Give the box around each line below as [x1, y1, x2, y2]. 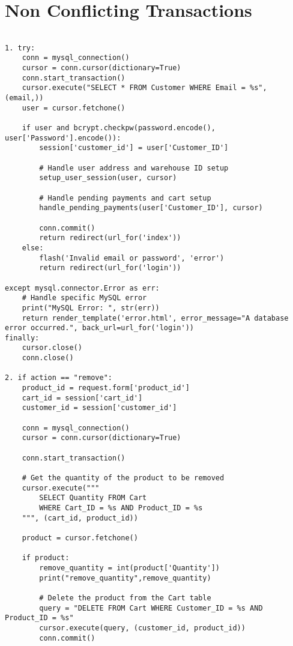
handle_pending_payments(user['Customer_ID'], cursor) [39, 204, 263, 213]
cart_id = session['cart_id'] [22, 393, 143, 402]
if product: [22, 554, 70, 563]
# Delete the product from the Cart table [39, 593, 211, 602]
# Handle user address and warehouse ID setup [39, 163, 229, 172]
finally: [5, 333, 40, 342]
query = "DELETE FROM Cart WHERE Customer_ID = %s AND [39, 603, 263, 612]
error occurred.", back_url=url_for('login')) [5, 324, 194, 333]
